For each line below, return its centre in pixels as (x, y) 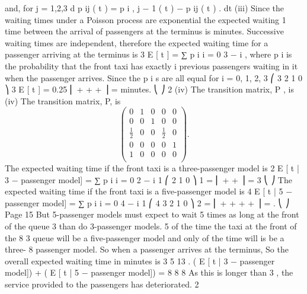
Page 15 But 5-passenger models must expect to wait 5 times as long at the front (152, 214)
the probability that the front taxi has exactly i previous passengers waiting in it (151, 65)
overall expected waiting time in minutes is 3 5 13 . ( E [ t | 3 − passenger (140, 261)
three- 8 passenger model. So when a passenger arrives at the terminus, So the (147, 249)
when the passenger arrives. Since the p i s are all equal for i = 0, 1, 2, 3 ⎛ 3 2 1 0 (154, 77)
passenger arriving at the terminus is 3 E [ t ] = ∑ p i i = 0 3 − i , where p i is (148, 54)
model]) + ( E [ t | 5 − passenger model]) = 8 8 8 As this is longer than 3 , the (149, 272)
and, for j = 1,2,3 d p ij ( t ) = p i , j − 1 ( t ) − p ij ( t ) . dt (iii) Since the (144, 8)
